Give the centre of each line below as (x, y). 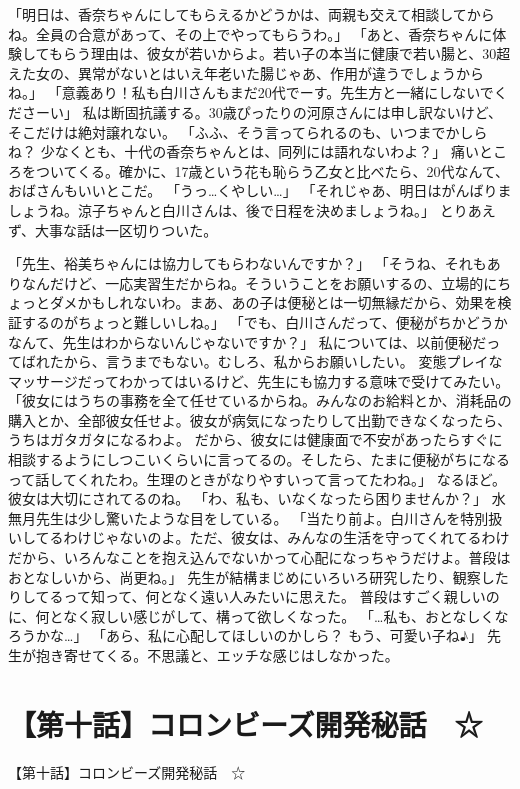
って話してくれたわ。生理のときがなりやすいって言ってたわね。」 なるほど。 (257, 478)
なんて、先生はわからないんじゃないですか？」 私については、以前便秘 (240, 341)
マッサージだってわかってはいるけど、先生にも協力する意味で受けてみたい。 (259, 380)
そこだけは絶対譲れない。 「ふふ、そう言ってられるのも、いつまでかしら (248, 131)
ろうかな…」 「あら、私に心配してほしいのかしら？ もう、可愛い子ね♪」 (245, 635)
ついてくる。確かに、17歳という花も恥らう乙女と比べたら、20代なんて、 (272, 170)
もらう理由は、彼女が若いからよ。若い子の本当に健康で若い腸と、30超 (279, 53)
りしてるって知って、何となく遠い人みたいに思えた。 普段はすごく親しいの (254, 596)
